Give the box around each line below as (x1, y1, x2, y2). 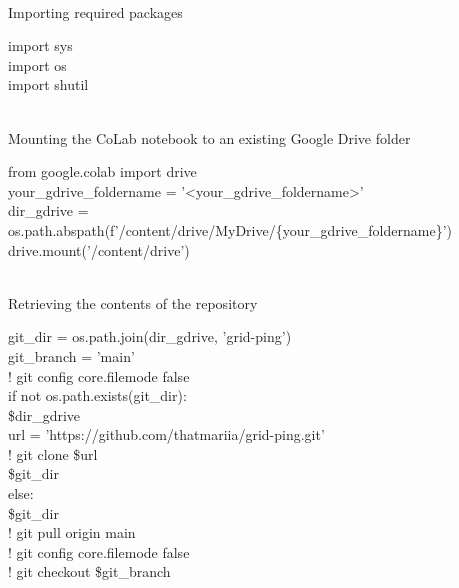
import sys (8, 35, 73, 56)
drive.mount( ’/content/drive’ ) (8, 239, 190, 260)
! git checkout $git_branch (8, 561, 171, 582)
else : (8, 483, 34, 504)
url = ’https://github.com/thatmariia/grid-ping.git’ (8, 424, 325, 445)
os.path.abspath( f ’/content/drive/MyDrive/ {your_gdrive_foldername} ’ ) (8, 219, 453, 240)
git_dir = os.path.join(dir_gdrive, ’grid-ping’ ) (8, 326, 292, 347)
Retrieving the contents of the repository (8, 292, 258, 313)
